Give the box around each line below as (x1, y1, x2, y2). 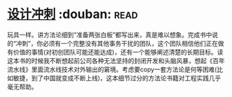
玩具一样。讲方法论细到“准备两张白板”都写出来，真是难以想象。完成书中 (7, 30, 213, 39)
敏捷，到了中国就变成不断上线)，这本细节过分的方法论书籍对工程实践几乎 (12, 73, 222, 82)
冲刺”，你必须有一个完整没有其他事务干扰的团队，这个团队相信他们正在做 (16, 39, 224, 47)
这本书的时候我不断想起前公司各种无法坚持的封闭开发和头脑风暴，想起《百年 (7, 56, 225, 64)
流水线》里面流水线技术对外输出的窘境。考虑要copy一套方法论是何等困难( (7, 65, 217, 73)
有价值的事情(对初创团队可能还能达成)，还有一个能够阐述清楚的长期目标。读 (7, 48, 224, 56)
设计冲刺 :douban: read (7, 6, 138, 22)
